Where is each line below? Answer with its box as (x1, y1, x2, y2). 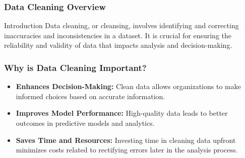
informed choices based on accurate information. (16, 91, 165, 101)
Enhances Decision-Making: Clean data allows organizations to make (16, 81, 241, 92)
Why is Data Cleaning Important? (4, 61, 147, 73)
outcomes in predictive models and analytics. (16, 118, 155, 128)
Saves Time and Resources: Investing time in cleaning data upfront (16, 134, 236, 145)
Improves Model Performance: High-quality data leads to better (16, 108, 228, 118)
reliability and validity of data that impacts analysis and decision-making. (4, 40, 232, 50)
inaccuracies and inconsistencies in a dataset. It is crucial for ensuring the (4, 30, 232, 40)
